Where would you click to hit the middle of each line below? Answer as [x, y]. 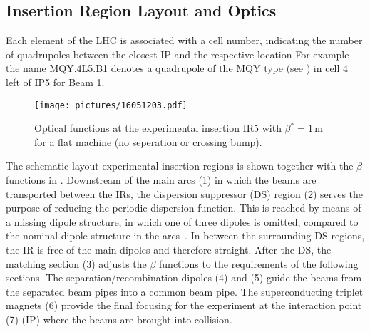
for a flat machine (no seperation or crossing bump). [148, 141]
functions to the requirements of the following [259, 263]
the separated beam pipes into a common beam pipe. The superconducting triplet [185, 291]
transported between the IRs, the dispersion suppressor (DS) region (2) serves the [185, 193]
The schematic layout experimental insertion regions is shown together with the [180, 166]
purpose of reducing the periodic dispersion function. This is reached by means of [184, 208]
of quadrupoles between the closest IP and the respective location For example [178, 54]
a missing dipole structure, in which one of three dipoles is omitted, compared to [182, 221]
